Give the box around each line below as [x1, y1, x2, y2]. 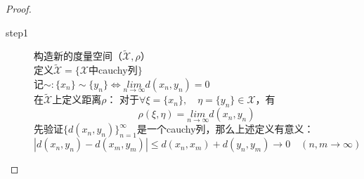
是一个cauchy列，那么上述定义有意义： [136, 121, 314, 136]
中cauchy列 [89, 62, 138, 77]
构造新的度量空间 [34, 52, 112, 62]
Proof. [6, 1, 32, 15]
